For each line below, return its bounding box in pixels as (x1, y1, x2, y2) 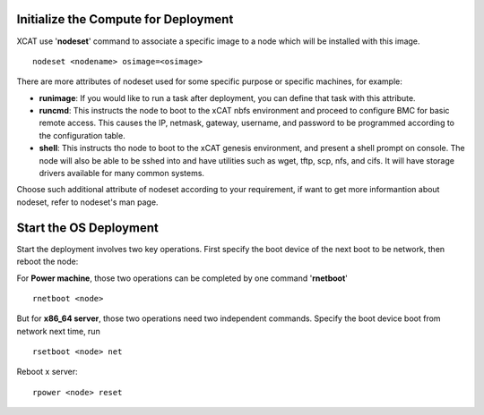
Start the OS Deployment (16, 220, 159, 235)
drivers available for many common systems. (39, 168, 205, 179)
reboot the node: (16, 256, 79, 267)
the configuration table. (39, 130, 125, 140)
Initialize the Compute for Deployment (16, 12, 234, 27)
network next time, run (16, 326, 100, 336)
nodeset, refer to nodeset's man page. (16, 197, 159, 207)
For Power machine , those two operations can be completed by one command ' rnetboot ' (16, 273, 349, 284)
